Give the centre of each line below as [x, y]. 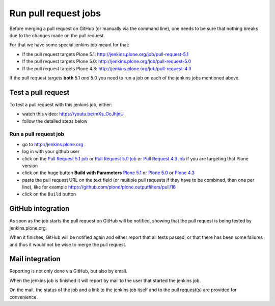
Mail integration [35, 259]
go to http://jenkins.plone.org [53, 144]
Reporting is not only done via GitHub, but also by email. [68, 271]
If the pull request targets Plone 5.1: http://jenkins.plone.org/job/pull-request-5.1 [105, 54]
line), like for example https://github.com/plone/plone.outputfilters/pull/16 [99, 187]
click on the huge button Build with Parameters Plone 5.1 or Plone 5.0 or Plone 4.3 [108, 173]
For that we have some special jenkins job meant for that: [70, 45]
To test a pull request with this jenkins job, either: [61, 104]
